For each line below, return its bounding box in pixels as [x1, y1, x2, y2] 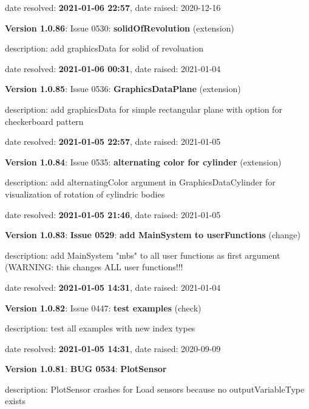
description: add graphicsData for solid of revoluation [5, 42, 203, 55]
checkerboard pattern [5, 115, 84, 127]
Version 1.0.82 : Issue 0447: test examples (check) [5, 301, 202, 314]
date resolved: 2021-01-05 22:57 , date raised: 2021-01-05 [5, 135, 221, 148]
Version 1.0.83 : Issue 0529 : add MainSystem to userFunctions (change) [5, 228, 301, 241]
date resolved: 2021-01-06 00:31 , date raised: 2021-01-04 [5, 62, 221, 75]
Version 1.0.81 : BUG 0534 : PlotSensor [5, 362, 167, 375]
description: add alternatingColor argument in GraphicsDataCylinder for [5, 176, 276, 188]
